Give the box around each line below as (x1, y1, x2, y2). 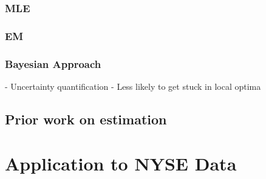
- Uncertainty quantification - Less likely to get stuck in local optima (5, 79, 261, 92)
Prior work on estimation (5, 109, 167, 128)
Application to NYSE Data (5, 151, 237, 176)
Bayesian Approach (5, 56, 101, 71)
